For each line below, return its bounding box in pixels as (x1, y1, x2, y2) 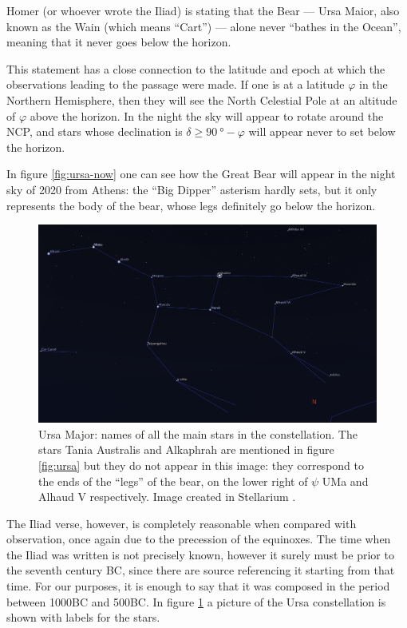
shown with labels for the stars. (6, 609, 160, 626)
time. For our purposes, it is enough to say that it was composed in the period (6, 578, 390, 594)
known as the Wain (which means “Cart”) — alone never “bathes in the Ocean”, (6, 18, 401, 34)
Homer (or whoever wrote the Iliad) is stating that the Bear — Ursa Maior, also (6, 2, 400, 18)
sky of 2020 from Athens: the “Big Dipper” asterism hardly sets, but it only (6, 181, 377, 197)
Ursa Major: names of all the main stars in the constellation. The (38, 425, 358, 442)
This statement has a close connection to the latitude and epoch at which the (6, 60, 385, 77)
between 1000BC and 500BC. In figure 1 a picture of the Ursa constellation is (6, 593, 386, 610)
